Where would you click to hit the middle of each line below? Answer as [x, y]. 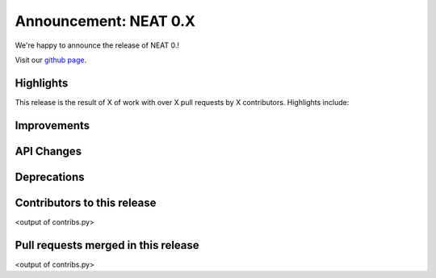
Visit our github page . [51, 60]
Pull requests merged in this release [107, 245]
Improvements [52, 125]
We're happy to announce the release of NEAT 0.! [97, 45]
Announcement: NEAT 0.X [105, 21]
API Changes [48, 151]
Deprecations [50, 177]
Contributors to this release [86, 202]
